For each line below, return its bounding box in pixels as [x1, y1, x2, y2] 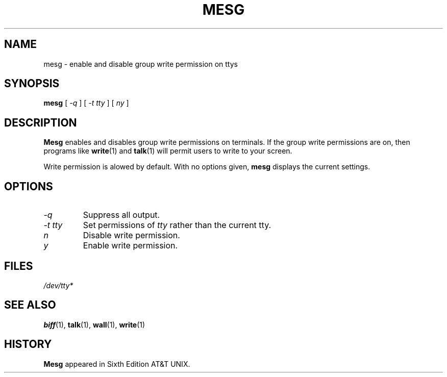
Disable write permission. [83, 230, 180, 241]
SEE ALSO [4, 298, 56, 312]
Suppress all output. [83, 210, 160, 220]
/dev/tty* [43, 281, 73, 290]
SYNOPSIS [4, 77, 60, 90]
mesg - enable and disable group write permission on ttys [43, 59, 238, 68]
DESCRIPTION [4, 116, 77, 129]
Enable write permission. [83, 240, 178, 251]
